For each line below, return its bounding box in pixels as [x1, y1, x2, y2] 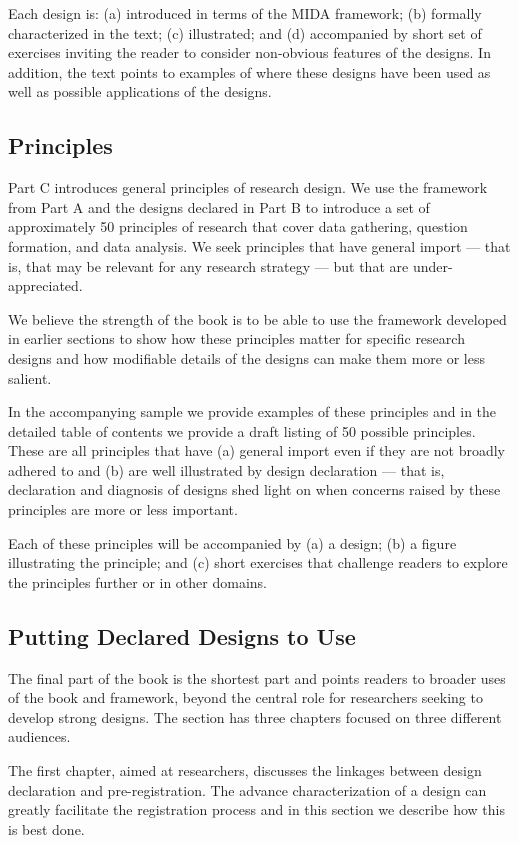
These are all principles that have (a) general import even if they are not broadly [8, 440, 505, 461]
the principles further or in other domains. [8, 571, 267, 592]
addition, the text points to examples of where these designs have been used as [8, 61, 491, 82]
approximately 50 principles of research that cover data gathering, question [8, 216, 468, 237]
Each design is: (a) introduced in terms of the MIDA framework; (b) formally [8, 3, 482, 23]
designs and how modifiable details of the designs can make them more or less [8, 347, 485, 368]
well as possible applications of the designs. [8, 81, 272, 102]
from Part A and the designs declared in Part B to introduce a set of [8, 196, 430, 217]
